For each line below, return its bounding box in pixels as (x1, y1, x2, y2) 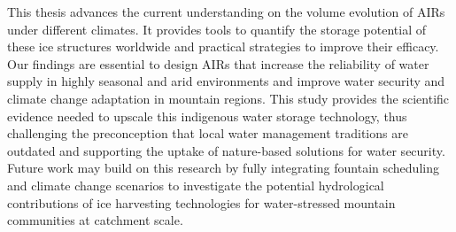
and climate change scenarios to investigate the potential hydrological (7, 175, 384, 194)
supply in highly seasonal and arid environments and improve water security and (7, 72, 445, 90)
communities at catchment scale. (7, 211, 183, 229)
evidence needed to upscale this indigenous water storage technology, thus (7, 106, 407, 125)
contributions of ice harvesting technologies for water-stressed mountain (7, 193, 396, 212)
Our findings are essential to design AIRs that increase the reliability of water (7, 54, 429, 73)
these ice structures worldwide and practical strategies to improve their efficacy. (7, 37, 439, 56)
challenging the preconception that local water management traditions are (7, 124, 408, 143)
